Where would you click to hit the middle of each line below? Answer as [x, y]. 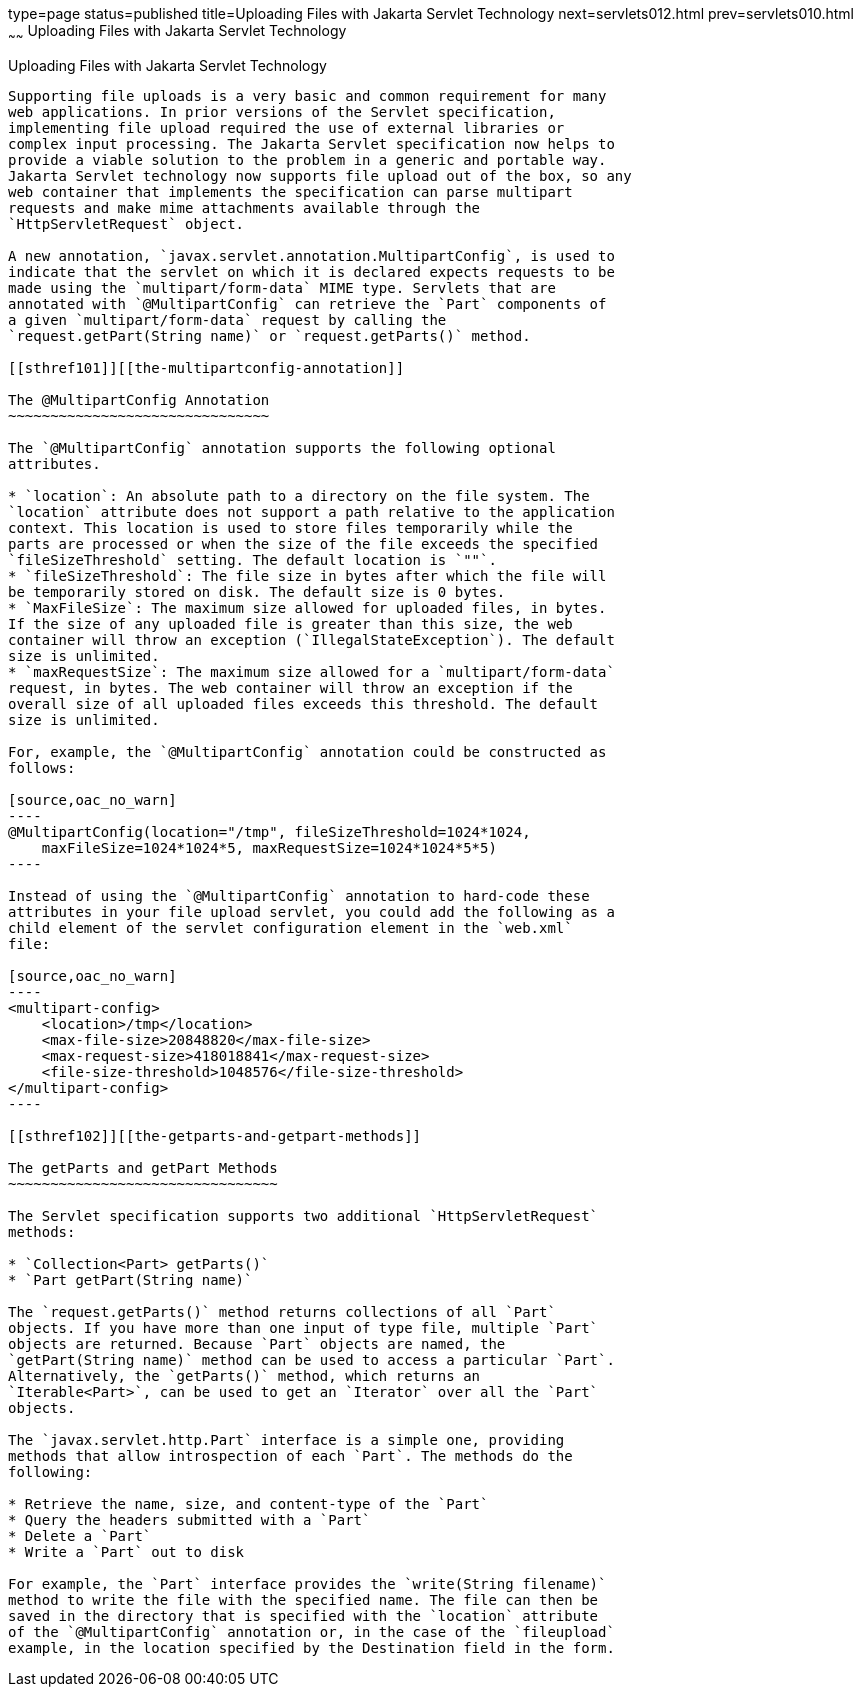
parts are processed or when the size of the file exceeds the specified [303, 543]
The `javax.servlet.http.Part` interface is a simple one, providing [286, 1439]
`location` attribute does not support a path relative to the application [311, 511]
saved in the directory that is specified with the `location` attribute [303, 1615]
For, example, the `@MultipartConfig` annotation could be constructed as [307, 751]
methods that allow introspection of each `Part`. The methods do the [290, 1455]
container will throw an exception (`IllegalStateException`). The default [311, 639]
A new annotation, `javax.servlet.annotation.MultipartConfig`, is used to [311, 255]
